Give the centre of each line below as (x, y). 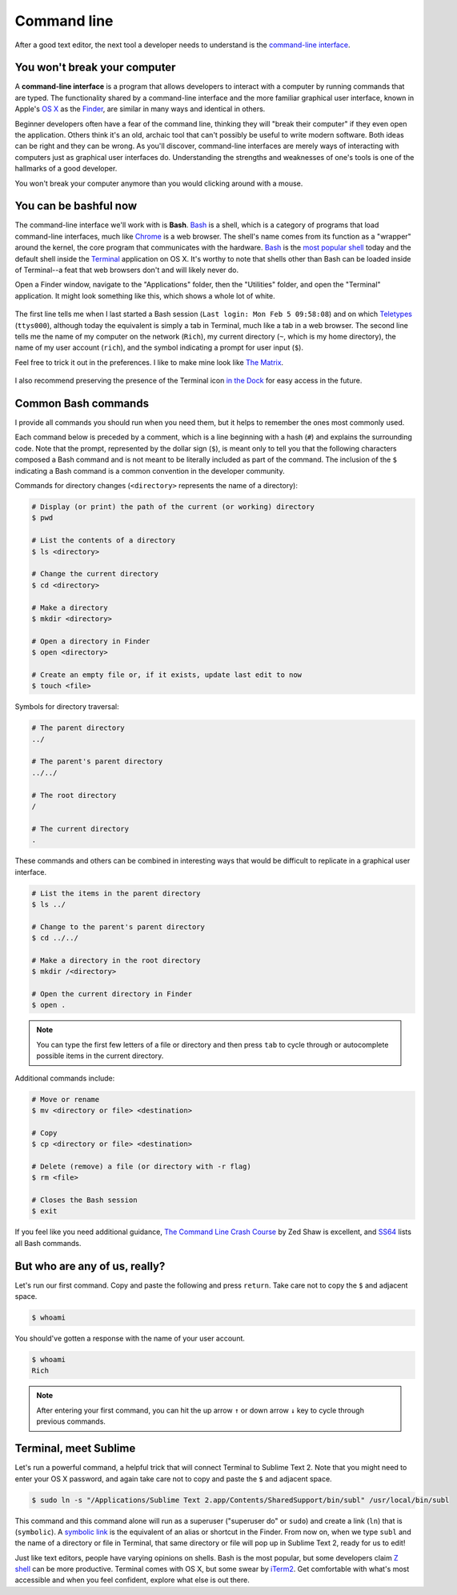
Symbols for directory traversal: (67, 707)
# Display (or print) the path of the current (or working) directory (173, 507)
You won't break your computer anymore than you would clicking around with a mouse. (159, 183)
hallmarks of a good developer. (66, 169)
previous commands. (71, 1421)
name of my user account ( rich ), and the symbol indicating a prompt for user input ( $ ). (159, 347)
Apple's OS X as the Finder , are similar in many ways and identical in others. (140, 109)
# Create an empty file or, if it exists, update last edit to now (167, 675)
